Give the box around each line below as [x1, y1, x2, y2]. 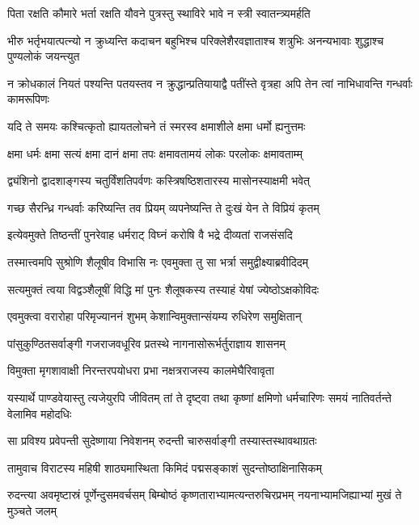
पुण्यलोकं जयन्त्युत [7, 48, 80, 65]
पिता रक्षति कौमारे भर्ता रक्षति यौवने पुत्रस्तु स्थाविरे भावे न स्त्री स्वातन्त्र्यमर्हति [7, 5, 311, 21]
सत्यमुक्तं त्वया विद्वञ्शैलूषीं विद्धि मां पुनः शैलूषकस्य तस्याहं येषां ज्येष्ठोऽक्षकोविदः [7, 280, 320, 297]
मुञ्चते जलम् [7, 502, 57, 519]
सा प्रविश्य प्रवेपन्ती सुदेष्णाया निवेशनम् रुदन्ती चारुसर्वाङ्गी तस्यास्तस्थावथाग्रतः [7, 432, 317, 449]
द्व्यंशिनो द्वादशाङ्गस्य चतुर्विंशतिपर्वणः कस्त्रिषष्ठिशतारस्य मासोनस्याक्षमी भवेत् [7, 172, 311, 189]
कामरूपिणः [7, 90, 49, 107]
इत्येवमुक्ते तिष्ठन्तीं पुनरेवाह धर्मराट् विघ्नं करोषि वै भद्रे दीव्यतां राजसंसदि [7, 226, 293, 243]
